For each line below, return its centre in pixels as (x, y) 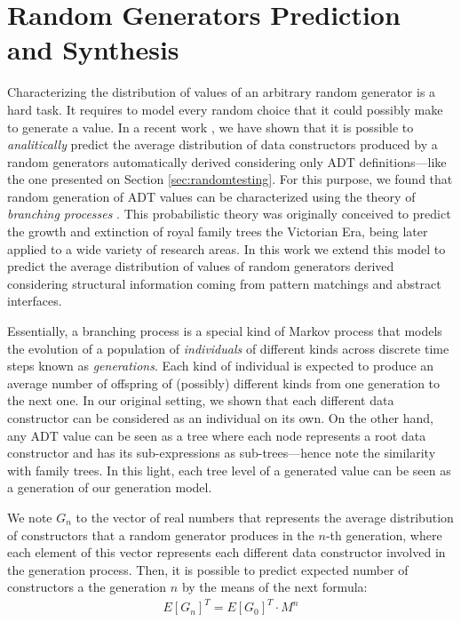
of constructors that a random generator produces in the (161, 534)
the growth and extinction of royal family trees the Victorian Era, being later (218, 231)
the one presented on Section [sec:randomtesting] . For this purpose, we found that (230, 179)
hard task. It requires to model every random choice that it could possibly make (225, 109)
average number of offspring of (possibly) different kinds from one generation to (224, 383)
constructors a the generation (87, 587)
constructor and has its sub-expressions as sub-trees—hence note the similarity (222, 453)
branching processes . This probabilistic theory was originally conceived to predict (229, 214)
